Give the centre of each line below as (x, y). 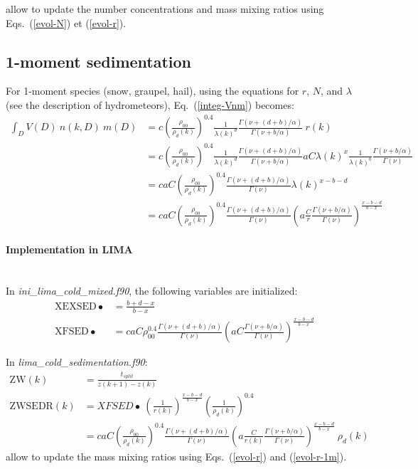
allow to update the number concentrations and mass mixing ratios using (165, 9)
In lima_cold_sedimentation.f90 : (77, 362)
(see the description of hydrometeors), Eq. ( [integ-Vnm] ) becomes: (150, 104)
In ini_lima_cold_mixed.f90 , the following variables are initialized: (152, 290)
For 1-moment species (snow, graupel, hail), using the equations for (152, 91)
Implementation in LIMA (69, 249)
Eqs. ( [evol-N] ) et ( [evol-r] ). (66, 22)
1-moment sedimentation (99, 61)
